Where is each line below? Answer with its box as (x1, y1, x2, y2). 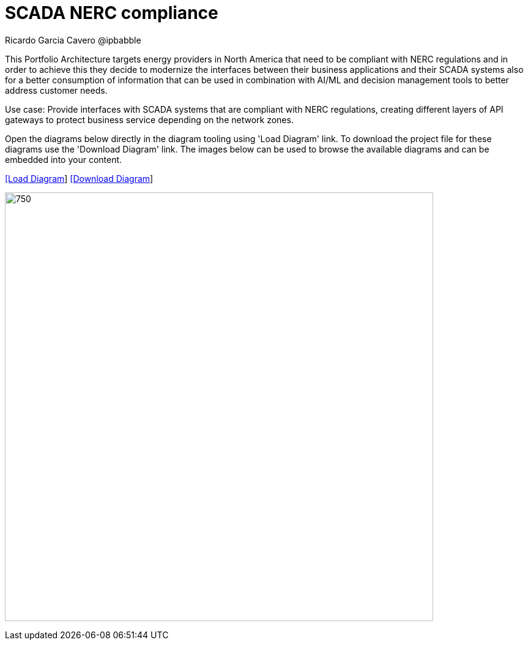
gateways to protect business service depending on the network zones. (5, 114, 294, 125)
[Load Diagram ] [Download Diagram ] (5, 173, 154, 184)
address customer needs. (5, 85, 108, 96)
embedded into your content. (5, 154, 122, 165)
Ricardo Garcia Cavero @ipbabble (5, 34, 141, 45)
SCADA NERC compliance (5, 2, 218, 23)
